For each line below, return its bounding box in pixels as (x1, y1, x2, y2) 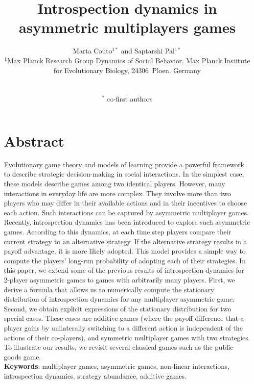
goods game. (4, 351, 41, 361)
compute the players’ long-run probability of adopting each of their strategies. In (4, 255, 246, 265)
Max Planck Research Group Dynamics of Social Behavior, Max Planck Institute (7, 55, 250, 65)
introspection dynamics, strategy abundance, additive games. (4, 370, 186, 381)
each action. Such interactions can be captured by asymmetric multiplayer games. (4, 207, 249, 217)
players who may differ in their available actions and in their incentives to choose (4, 198, 247, 208)
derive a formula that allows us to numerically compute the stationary (4, 284, 214, 294)
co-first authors (107, 94, 153, 104)
